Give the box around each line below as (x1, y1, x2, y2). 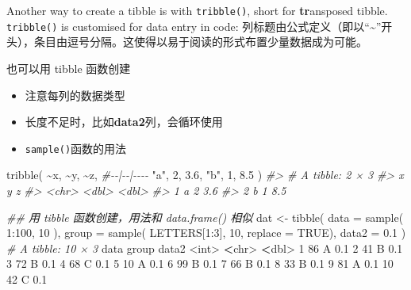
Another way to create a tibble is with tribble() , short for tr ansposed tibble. (6, 2, 388, 18)
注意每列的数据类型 (25, 86, 125, 103)
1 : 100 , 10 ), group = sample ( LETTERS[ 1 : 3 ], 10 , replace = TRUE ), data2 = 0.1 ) (6, 224, 406, 241)
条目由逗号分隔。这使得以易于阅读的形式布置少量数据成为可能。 (33, 33, 367, 50)
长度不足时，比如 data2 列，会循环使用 (25, 113, 223, 130)
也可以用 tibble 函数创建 (6, 59, 131, 76)
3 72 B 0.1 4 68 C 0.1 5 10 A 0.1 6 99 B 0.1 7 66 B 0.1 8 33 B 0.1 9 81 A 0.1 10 (6, 255, 394, 272)
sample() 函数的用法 (25, 139, 127, 156)
